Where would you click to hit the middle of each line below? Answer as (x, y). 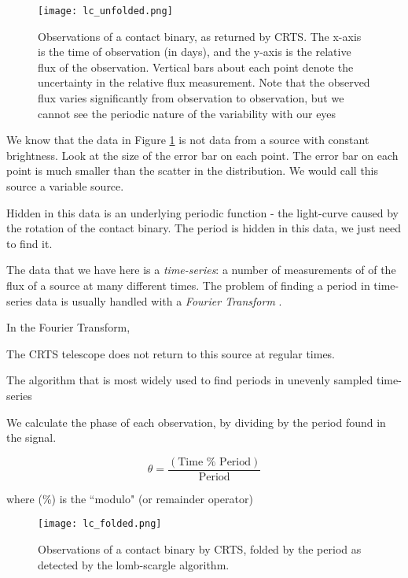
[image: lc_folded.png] (100, 524)
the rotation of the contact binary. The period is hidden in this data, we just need (204, 228)
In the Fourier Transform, (68, 327)
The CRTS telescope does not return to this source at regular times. (171, 353)
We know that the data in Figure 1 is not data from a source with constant (188, 140)
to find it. (29, 243)
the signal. (31, 437)
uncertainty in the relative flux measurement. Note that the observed (204, 82)
